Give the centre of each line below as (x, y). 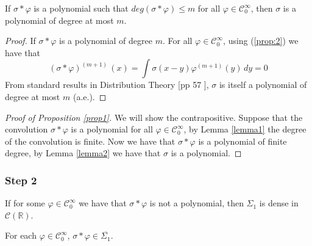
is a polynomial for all (112, 129)
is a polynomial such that (81, 8)
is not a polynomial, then (197, 203)
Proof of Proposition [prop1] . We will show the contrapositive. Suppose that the (154, 117)
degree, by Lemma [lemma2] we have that (83, 153)
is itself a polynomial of (263, 85)
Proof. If (20, 41)
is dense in (279, 203)
